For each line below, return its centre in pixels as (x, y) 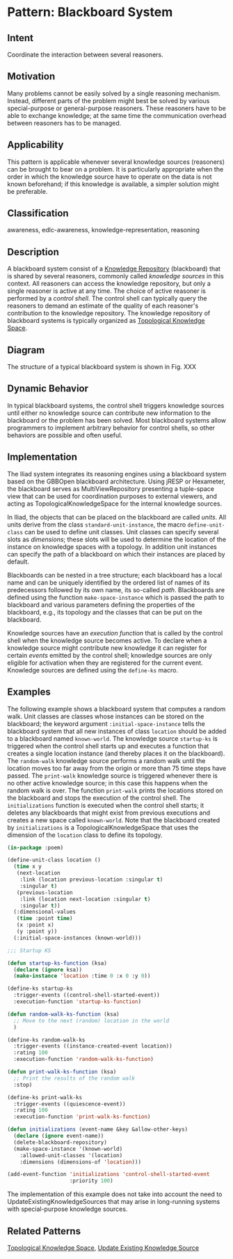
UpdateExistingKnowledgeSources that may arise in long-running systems (114, 1202)
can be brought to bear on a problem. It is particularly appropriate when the (115, 169)
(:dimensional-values (45, 912)
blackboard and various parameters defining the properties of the (101, 605)
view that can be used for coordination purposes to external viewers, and (112, 496)
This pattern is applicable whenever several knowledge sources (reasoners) (116, 162)
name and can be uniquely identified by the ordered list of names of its (109, 582)
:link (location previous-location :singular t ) (91, 880)
